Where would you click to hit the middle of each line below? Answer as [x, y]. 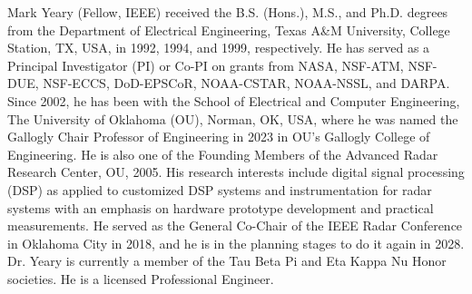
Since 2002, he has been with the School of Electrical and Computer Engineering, [234, 100]
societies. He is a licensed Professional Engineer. [141, 278]
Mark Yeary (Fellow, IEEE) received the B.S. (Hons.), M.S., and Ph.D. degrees [228, 12]
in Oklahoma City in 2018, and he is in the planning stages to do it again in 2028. [236, 243]
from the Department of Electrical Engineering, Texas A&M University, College [229, 29]
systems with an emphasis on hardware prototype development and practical [221, 207]
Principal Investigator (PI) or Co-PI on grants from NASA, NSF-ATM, [206, 65]
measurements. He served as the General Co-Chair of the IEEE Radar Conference [235, 225]
